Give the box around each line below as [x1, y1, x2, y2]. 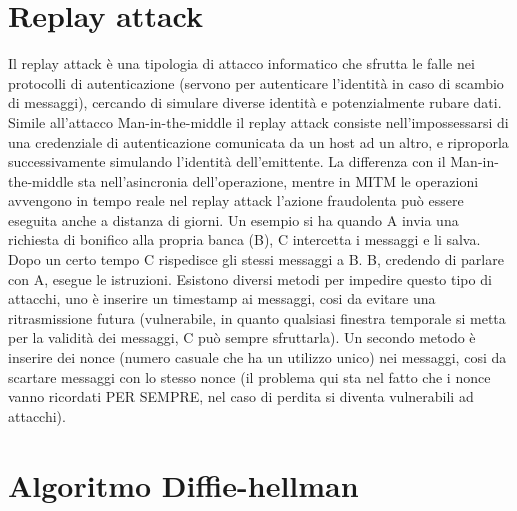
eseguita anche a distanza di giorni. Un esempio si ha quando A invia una [8, 209, 459, 230]
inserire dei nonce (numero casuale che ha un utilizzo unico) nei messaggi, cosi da [8, 347, 507, 368]
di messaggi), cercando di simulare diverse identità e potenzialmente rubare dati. [8, 92, 502, 113]
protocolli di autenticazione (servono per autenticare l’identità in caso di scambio [8, 72, 504, 93]
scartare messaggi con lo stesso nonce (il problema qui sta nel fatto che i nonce [8, 366, 491, 387]
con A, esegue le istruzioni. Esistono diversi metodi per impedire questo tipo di [8, 268, 492, 289]
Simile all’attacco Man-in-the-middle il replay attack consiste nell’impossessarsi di [8, 111, 509, 132]
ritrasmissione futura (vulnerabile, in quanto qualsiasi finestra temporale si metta [8, 307, 506, 328]
